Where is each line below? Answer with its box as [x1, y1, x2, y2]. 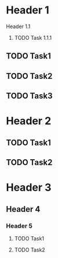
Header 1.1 [6, 23, 31, 30]
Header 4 [6, 204, 41, 214]
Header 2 [6, 115, 52, 128]
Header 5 [6, 222, 33, 230]
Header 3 [6, 181, 52, 194]
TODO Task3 [6, 91, 53, 101]
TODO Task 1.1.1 [14, 34, 52, 41]
